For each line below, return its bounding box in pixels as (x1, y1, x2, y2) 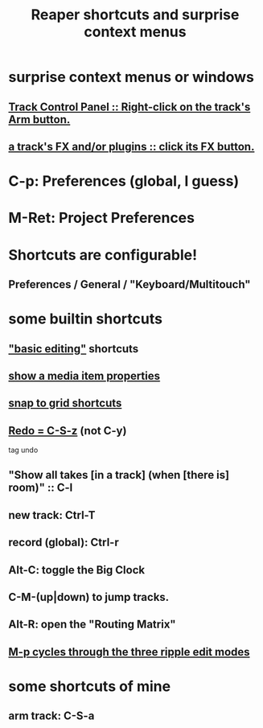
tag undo (8, 445, 39, 455)
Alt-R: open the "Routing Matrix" (8, 618, 176, 631)
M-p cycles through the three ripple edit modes (8, 645, 251, 659)
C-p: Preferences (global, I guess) (8, 172, 240, 191)
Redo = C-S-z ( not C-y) (8, 424, 127, 438)
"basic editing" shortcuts (8, 342, 139, 356)
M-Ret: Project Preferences (8, 209, 195, 227)
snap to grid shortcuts (8, 397, 122, 410)
